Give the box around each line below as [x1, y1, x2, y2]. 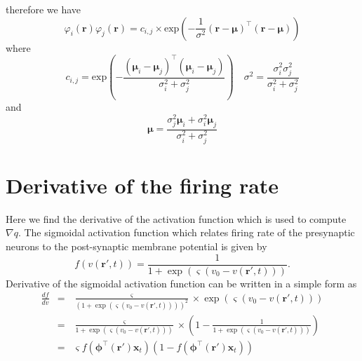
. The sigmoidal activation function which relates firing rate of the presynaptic [18, 225, 355, 240]
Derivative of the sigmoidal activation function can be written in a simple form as [6, 275, 357, 290]
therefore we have [6, 2, 81, 16]
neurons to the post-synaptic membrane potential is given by [6, 239, 267, 254]
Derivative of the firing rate [6, 170, 279, 199]
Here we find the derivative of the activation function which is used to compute [6, 211, 347, 226]
